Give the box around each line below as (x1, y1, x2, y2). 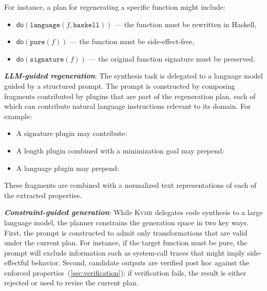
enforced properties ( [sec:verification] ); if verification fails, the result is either (4, 267, 246, 278)
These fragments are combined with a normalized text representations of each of (4, 180, 257, 190)
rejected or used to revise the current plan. (4, 277, 139, 288)
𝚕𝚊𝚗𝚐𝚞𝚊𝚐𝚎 (30, 21, 61, 29)
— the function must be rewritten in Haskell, (115, 18, 257, 29)
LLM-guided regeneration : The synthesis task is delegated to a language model (4, 70, 263, 81)
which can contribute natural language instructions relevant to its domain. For (4, 101, 251, 111)
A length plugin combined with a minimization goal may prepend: (16, 145, 224, 156)
